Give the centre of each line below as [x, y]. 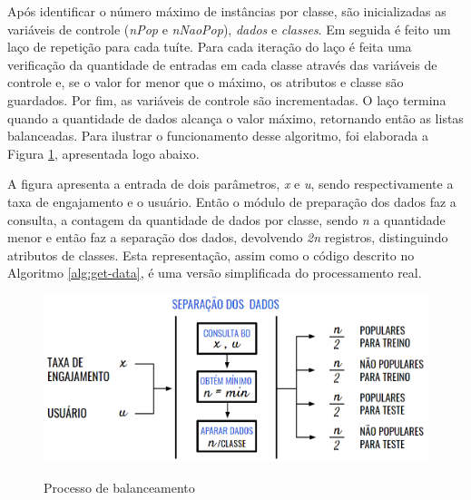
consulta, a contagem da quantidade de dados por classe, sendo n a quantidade [226, 219]
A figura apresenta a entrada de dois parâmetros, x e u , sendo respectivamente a [231, 184]
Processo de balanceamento [119, 487]
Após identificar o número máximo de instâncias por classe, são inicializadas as [227, 11]
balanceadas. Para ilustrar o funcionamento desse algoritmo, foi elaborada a [218, 136]
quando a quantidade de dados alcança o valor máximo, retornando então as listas [235, 118]
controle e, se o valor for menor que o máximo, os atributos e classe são [206, 82]
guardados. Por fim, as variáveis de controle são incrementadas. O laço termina [227, 99]
